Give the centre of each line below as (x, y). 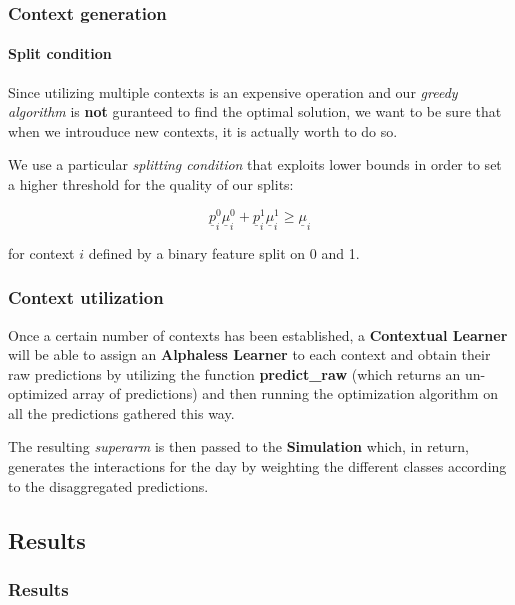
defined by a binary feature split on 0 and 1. (224, 252)
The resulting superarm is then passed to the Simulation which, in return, (239, 446)
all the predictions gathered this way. (121, 412)
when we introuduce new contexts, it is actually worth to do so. (203, 130)
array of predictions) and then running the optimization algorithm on (285, 393)
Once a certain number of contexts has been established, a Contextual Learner (258, 334)
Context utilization (86, 297)
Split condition (60, 53)
